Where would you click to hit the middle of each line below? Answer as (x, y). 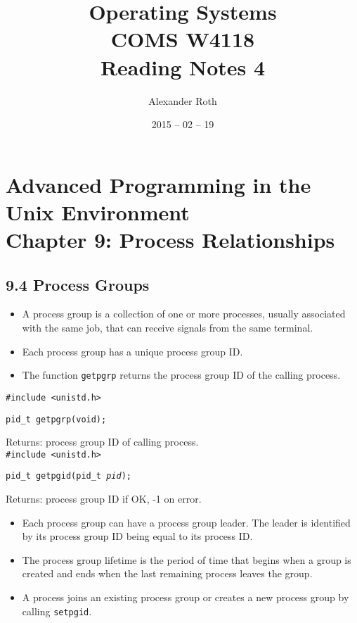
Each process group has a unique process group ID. (132, 351)
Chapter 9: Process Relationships (170, 240)
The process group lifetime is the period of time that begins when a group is (187, 559)
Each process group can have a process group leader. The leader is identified (186, 522)
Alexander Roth (183, 100)
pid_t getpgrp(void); (56, 419)
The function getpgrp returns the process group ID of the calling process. (181, 375)
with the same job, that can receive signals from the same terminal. (168, 328)
